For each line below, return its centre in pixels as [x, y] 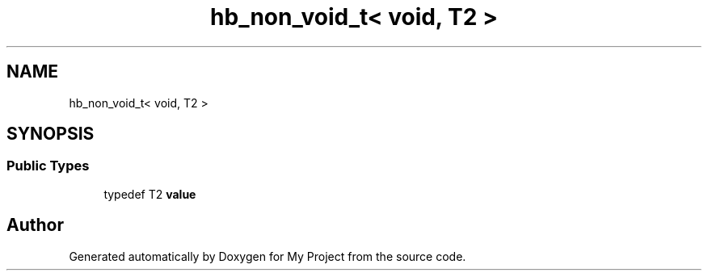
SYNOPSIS [51, 134]
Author [35, 225]
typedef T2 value [150, 194]
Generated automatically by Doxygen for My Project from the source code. [268, 256]
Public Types [48, 166]
